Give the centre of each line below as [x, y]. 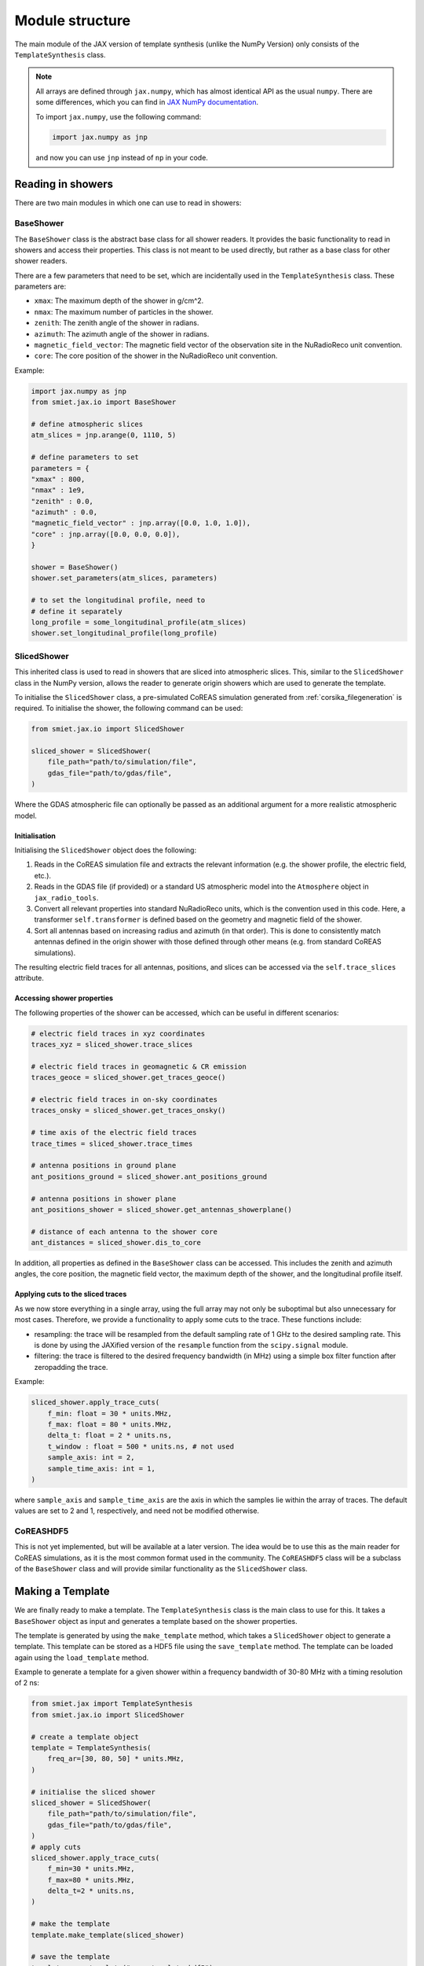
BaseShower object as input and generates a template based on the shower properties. [156, 1621]
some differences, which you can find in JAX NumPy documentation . [147, 102]
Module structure [73, 20]
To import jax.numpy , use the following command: [119, 116]
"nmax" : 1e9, [58, 490]
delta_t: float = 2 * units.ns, [110, 1436]
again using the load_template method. [82, 1657]
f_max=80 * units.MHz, [91, 1880]
